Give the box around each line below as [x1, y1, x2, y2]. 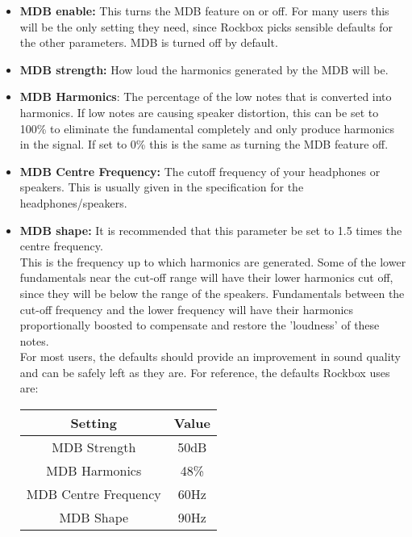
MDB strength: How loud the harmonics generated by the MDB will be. [19, 61, 389, 78]
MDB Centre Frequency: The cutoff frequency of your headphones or [19, 162, 381, 179]
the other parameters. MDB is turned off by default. [19, 34, 278, 51]
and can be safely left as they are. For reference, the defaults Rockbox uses [19, 363, 390, 380]
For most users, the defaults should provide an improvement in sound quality [19, 348, 401, 365]
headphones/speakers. [19, 194, 127, 211]
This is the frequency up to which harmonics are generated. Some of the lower [19, 253, 406, 270]
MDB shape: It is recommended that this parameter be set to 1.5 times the [19, 221, 402, 238]
